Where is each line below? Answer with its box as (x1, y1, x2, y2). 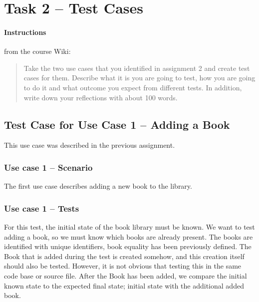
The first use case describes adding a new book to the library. (4, 181, 192, 191)
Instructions (4, 26, 46, 37)
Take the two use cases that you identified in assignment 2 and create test (23, 62, 250, 73)
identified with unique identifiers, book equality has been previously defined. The (4, 241, 252, 252)
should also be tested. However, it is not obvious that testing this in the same (4, 261, 242, 271)
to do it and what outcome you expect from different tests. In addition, (23, 82, 242, 92)
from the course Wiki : (4, 46, 71, 56)
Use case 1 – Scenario (4, 161, 93, 173)
